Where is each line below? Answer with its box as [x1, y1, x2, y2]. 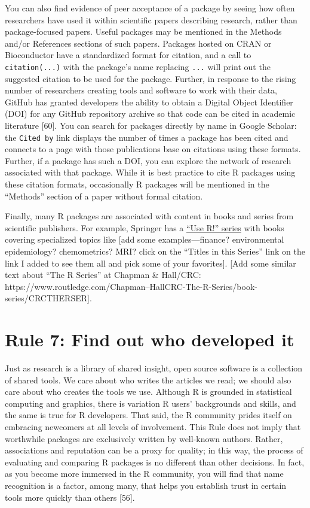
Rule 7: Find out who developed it [5, 327, 294, 352]
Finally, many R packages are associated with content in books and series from [5, 210, 294, 222]
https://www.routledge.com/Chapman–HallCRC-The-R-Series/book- [5, 280, 257, 292]
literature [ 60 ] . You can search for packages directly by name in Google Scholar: [5, 119, 297, 131]
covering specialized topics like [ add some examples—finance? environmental [5, 233, 284, 246]
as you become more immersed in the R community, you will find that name [5, 467, 284, 480]
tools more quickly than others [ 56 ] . [5, 491, 135, 503]
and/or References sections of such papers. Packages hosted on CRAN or [5, 37, 272, 49]
